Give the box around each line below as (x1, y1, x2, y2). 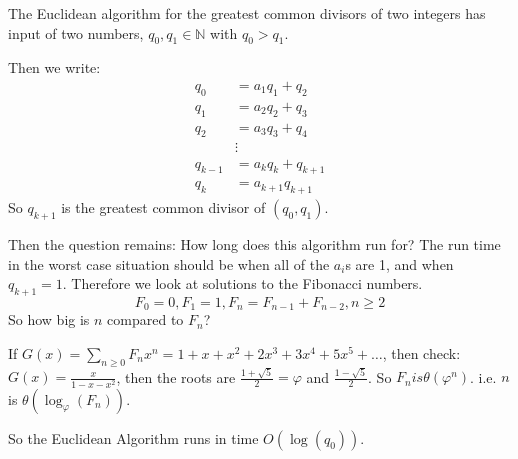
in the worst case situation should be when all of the (8, 253, 330, 274)
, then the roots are (116, 366, 236, 387)
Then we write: (8, 57, 101, 78)
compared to (107, 309, 184, 330)
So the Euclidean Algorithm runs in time (8, 427, 259, 448)
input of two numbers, (8, 22, 144, 43)
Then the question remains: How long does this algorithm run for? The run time (8, 233, 501, 254)
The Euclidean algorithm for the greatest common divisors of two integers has (8, 3, 486, 23)
